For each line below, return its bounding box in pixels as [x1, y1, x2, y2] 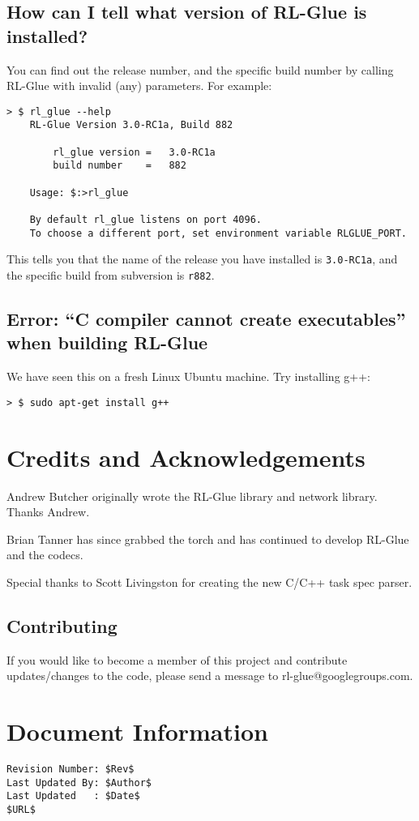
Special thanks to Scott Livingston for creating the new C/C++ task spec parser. [6, 574, 413, 590]
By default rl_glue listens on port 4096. [29, 214, 262, 226]
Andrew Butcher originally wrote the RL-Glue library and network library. [6, 487, 378, 504]
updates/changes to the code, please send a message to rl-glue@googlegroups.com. [6, 667, 413, 684]
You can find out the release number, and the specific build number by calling [6, 61, 394, 78]
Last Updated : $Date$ [6, 790, 140, 802]
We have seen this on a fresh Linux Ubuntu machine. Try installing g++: [6, 368, 370, 385]
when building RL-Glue [6, 330, 208, 355]
